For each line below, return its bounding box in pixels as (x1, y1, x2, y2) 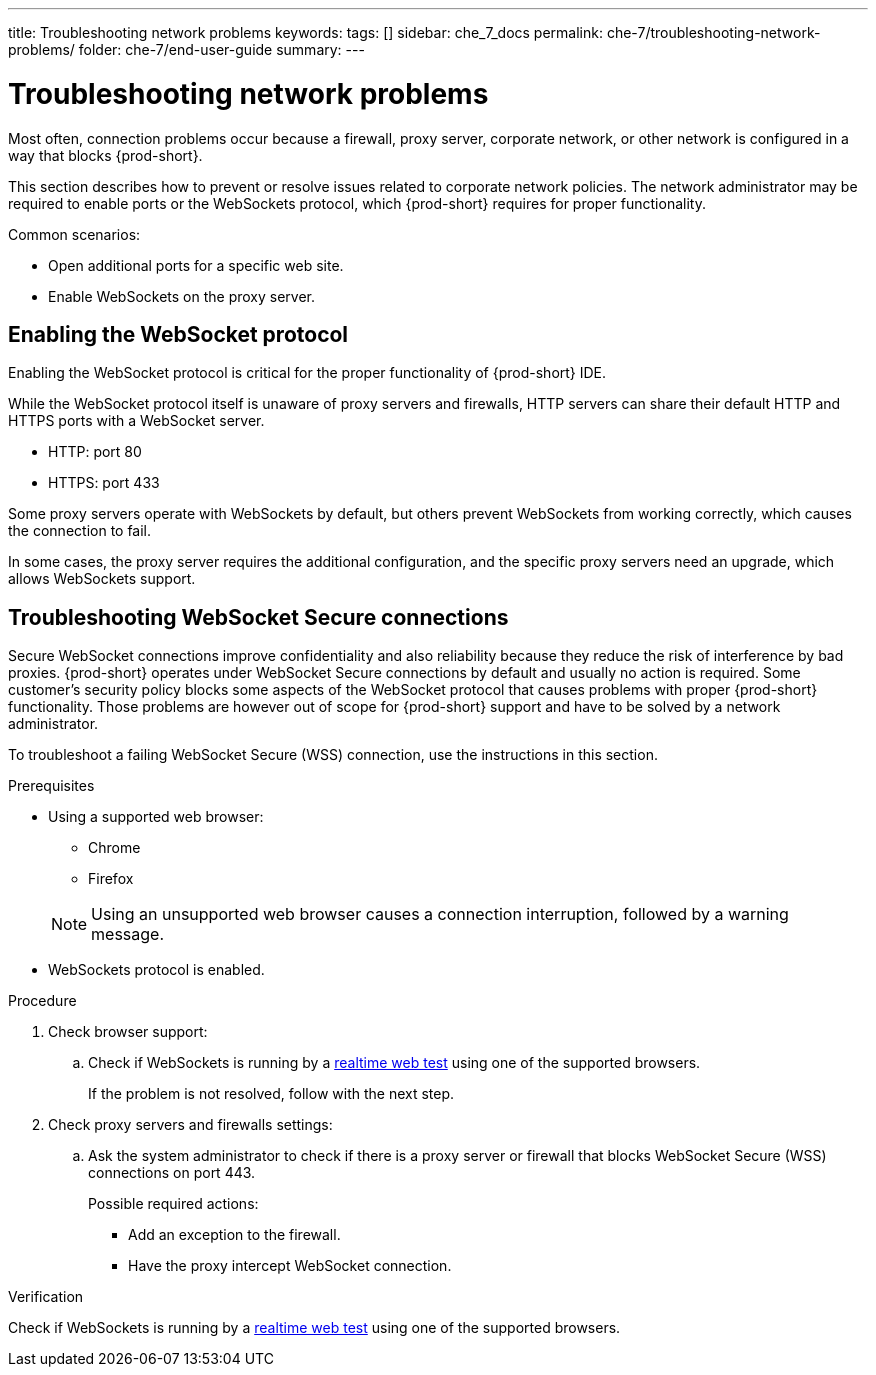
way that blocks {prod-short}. (8, 146, 203, 164)
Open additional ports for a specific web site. (48, 256, 344, 274)
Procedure (8, 992, 77, 1010)
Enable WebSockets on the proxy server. (48, 287, 316, 305)
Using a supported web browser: (48, 808, 264, 826)
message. (91, 924, 165, 945)
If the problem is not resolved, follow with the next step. (88, 1085, 455, 1103)
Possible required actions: (88, 1195, 259, 1213)
